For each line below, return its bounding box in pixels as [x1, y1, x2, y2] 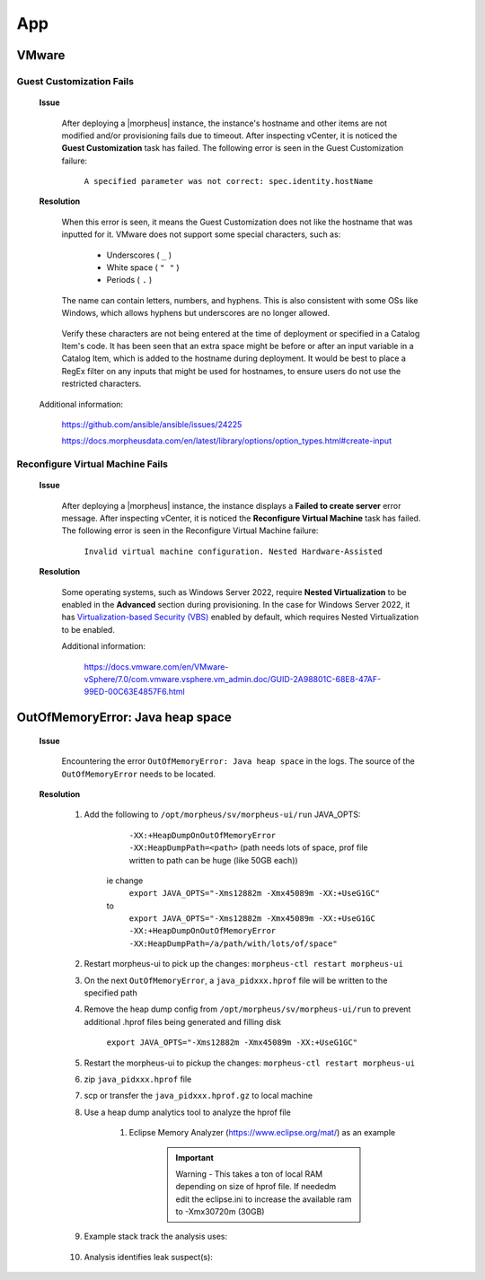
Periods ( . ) [106, 275, 153, 285]
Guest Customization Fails [16, 75, 135, 87]
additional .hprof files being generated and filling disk [84, 1016, 282, 1027]
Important [175, 1152, 215, 1162]
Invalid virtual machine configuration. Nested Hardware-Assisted [84, 546, 384, 557]
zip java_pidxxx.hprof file [84, 1074, 192, 1084]
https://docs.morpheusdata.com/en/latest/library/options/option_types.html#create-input [61, 435, 392, 446]
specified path [84, 987, 138, 998]
